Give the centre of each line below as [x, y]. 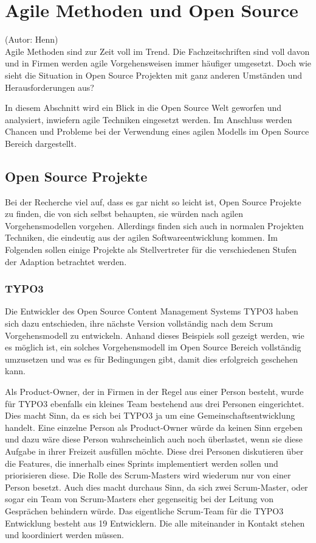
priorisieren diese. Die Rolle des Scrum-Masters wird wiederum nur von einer [148, 475]
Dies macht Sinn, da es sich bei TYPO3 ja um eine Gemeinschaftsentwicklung [150, 415]
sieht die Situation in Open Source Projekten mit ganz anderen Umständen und [153, 75]
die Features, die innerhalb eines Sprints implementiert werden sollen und [142, 463]
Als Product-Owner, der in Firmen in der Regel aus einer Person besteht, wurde [154, 392]
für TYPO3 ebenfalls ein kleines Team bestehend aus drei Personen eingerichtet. [155, 403]
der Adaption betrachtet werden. [66, 261]
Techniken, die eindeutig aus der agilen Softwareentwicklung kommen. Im [141, 237]
